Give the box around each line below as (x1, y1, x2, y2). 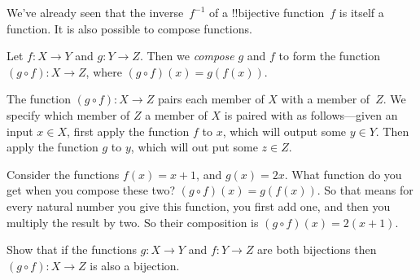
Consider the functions (7, 165, 120, 182)
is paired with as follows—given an (224, 106, 398, 123)
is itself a (339, 4, 384, 20)
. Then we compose (139, 47, 234, 64)
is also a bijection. (90, 256, 180, 273)
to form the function (278, 47, 381, 64)
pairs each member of (157, 90, 265, 107)
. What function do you (284, 165, 402, 182)
